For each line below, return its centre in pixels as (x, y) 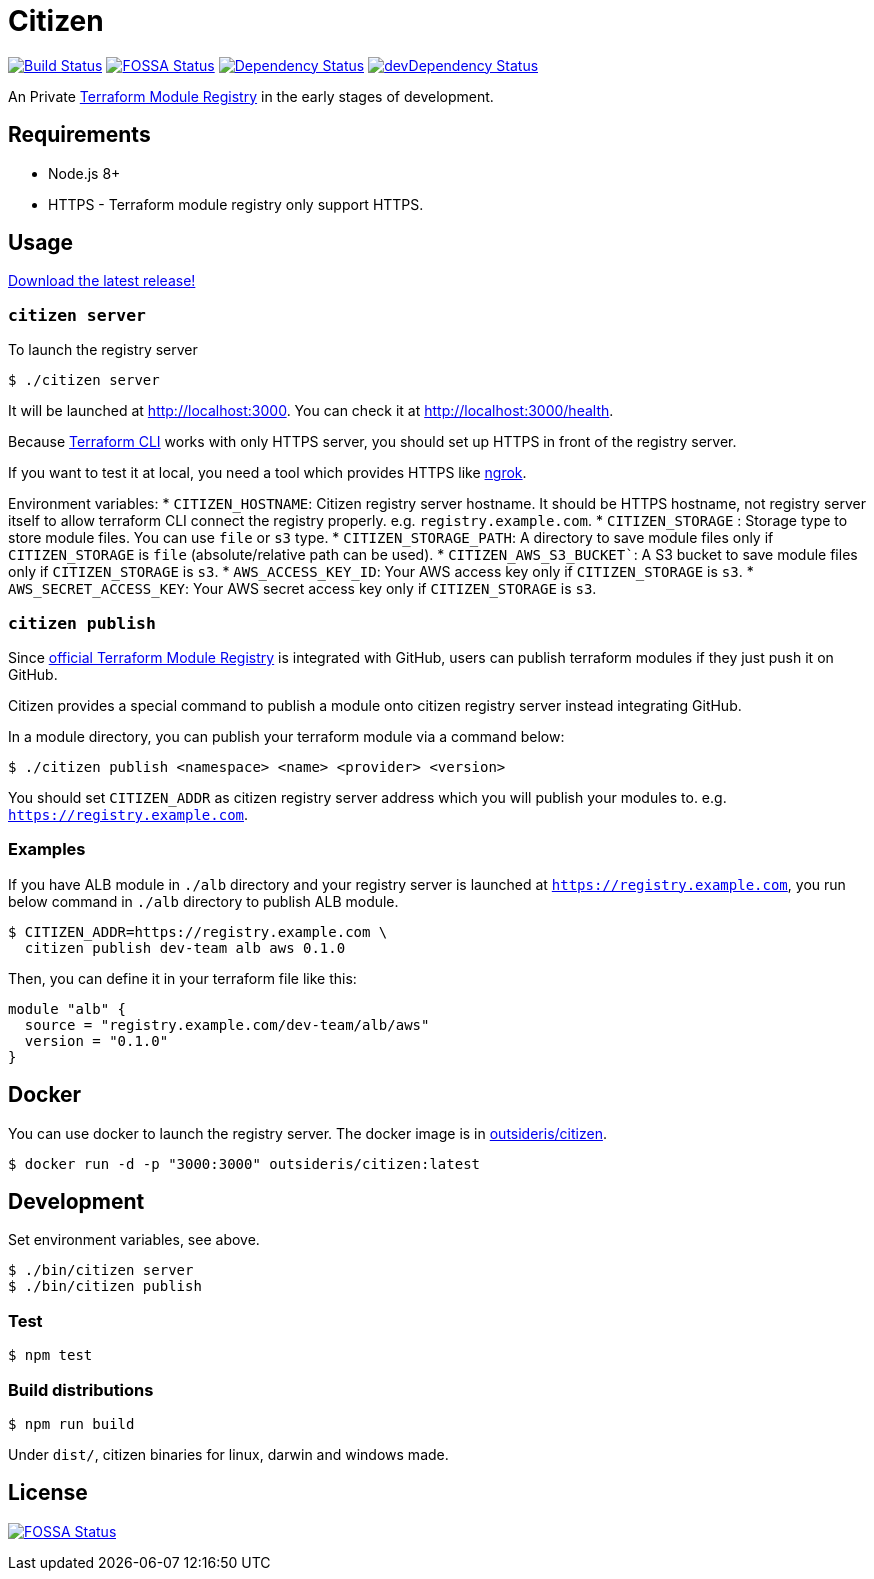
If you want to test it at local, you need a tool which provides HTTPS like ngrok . (267, 473)
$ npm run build (71, 1423)
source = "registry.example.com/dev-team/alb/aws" (227, 1024)
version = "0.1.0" (96, 1040)
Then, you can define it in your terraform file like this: (182, 978)
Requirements (79, 135)
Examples (47, 849)
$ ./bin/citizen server (101, 1270)
